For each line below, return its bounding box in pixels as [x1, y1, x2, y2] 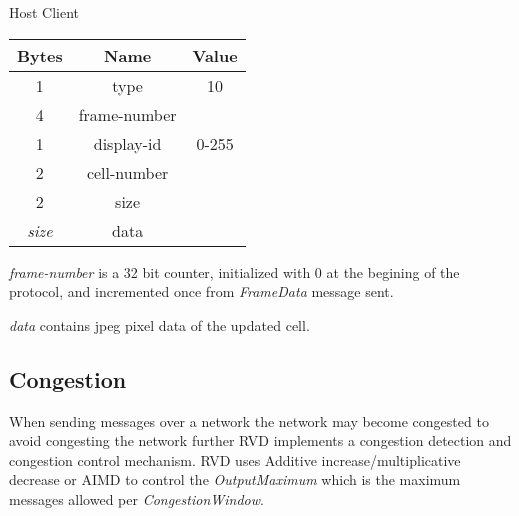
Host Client [9, 2, 80, 22]
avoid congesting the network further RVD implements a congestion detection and [9, 430, 512, 451]
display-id [93, 131, 162, 155]
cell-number [86, 160, 169, 184]
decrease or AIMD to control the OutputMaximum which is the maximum [9, 469, 461, 490]
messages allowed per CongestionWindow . [9, 488, 264, 509]
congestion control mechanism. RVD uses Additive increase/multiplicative [9, 449, 461, 470]
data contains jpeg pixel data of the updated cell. [9, 314, 310, 335]
